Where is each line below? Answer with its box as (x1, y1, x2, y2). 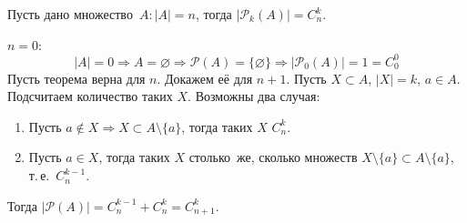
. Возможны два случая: (188, 86, 320, 106)
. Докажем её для (157, 68, 253, 87)
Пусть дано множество (7, 5, 133, 23)
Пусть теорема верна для (7, 68, 146, 87)
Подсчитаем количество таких (7, 86, 173, 106)
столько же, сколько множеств (188, 147, 358, 167)
